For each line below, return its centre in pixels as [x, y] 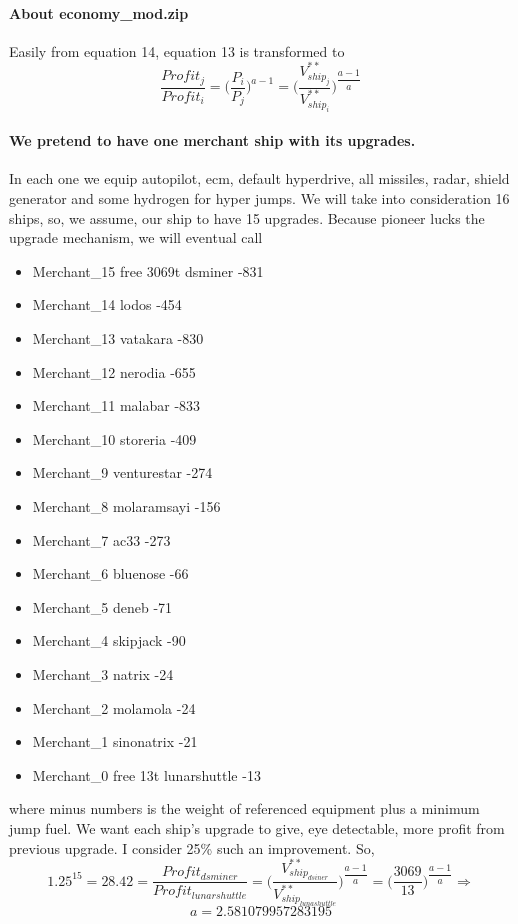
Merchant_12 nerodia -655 [114, 371]
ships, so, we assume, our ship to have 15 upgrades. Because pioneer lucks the [247, 217]
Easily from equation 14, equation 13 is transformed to [177, 50]
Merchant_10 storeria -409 [114, 438]
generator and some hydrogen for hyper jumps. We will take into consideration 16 [259, 198]
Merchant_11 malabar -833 [116, 405]
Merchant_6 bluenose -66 [110, 573]
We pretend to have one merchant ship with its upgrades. [212, 140]
